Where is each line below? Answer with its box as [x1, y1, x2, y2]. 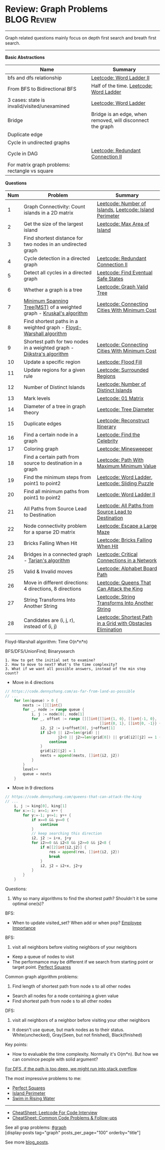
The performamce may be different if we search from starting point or [12, 959, 154, 965]
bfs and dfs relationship [7, 74, 62, 81]
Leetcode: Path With [96, 456, 144, 463]
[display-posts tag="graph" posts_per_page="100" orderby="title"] [5, 1130, 141, 1136]
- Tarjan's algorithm [24, 557, 70, 564]
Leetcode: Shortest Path [96, 613, 153, 620]
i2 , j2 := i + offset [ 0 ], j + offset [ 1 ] [40, 725, 115, 730]
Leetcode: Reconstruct [96, 417, 150, 424]
